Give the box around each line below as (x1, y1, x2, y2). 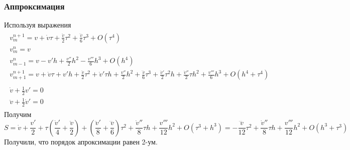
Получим (4, 109, 32, 119)
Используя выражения (4, 19, 71, 30)
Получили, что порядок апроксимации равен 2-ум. (4, 136, 158, 146)
